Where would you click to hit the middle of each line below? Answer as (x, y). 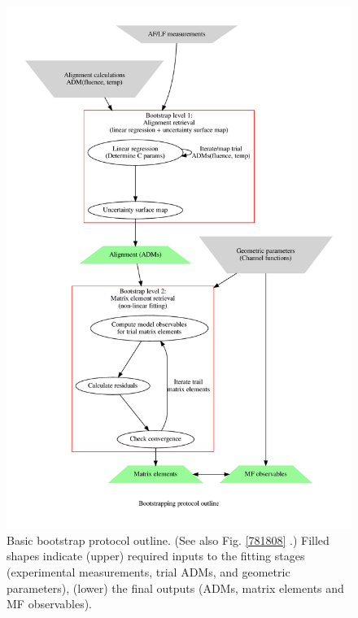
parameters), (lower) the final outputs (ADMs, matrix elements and (175, 588)
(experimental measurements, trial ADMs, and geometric (148, 572)
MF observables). (49, 604)
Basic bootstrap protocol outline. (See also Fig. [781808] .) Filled (168, 540)
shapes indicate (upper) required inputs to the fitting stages (156, 556)
